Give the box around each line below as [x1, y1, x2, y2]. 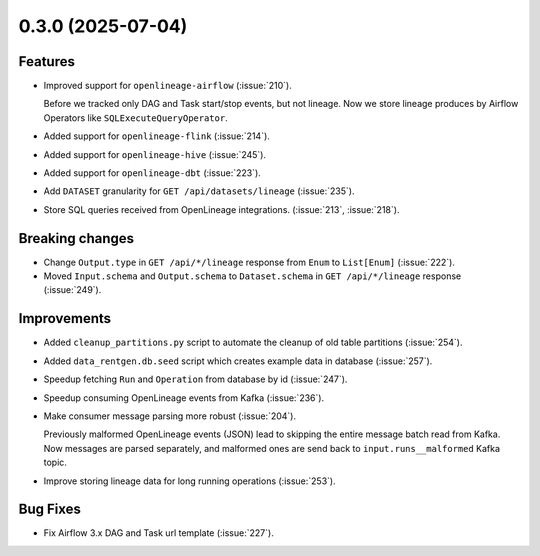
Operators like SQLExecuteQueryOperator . [43, 111, 229, 124]
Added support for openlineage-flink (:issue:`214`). [43, 130, 270, 142]
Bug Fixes [18, 501, 82, 518]
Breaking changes [18, 230, 135, 247]
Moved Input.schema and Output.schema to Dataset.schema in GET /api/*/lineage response [43, 270, 462, 282]
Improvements [18, 310, 112, 327]
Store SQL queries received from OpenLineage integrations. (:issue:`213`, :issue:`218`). [43, 203, 400, 215]
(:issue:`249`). [43, 284, 102, 296]
